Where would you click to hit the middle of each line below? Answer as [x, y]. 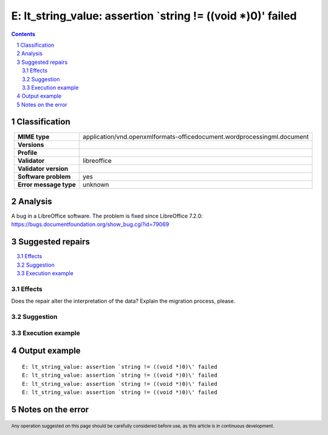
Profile [27, 152]
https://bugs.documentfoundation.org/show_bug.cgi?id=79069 [90, 224]
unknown [96, 184]
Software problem [44, 176]
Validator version [43, 168]
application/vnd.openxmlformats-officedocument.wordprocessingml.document [196, 137]
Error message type [46, 184]
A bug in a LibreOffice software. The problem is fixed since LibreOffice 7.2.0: [107, 216]
